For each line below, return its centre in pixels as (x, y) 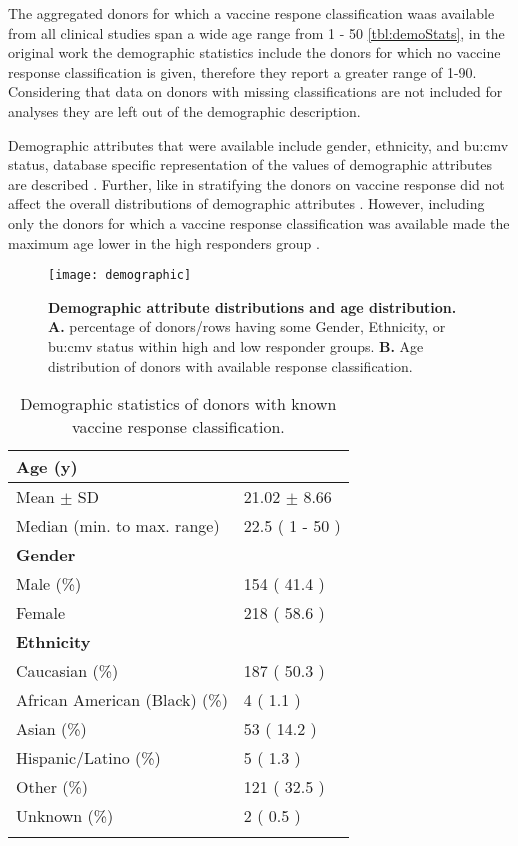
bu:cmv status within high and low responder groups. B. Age (236, 345)
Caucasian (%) (67, 671)
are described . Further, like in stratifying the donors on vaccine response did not (256, 183)
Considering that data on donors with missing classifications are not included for (255, 91)
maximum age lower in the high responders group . (164, 242)
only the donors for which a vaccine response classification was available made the (259, 222)
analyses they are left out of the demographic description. (184, 110)
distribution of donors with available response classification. (230, 365)
